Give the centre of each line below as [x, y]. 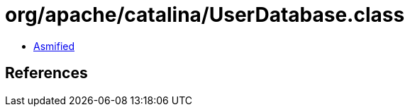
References [46, 73]
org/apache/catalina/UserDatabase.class [205, 15]
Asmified [54, 46]
